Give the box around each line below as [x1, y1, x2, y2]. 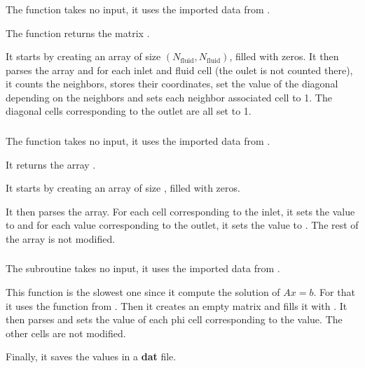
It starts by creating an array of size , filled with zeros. [6, 181, 240, 195]
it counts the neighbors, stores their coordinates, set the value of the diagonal [6, 76, 338, 91]
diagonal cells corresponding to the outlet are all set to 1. [6, 104, 252, 118]
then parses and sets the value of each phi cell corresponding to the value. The [6, 312, 343, 327]
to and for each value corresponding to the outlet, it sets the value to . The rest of [6, 218, 359, 232]
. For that [313, 285, 355, 299]
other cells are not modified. [6, 325, 126, 340]
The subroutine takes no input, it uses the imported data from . [6, 261, 280, 276]
